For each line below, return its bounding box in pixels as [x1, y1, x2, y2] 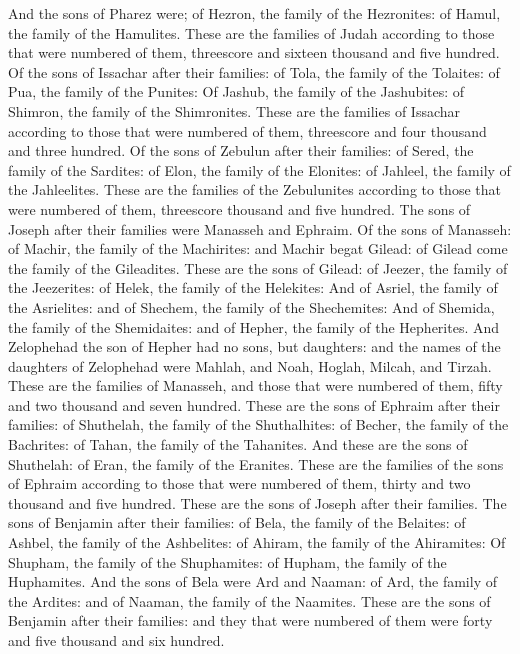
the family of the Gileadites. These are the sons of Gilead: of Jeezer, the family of [8, 257, 508, 278]
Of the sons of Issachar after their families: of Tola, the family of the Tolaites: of [8, 61, 500, 82]
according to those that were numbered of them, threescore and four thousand [8, 120, 487, 141]
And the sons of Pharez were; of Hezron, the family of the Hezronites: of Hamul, [8, 3, 501, 23]
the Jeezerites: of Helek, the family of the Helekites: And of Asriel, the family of [8, 277, 498, 298]
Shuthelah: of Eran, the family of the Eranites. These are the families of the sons [8, 453, 504, 474]
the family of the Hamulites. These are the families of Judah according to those [8, 22, 495, 43]
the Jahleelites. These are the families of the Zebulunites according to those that [8, 179, 501, 200]
